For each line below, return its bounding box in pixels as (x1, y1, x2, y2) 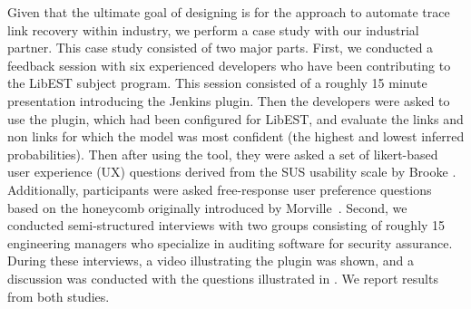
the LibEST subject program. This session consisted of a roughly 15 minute (7, 73, 427, 92)
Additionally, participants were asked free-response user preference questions (7, 179, 432, 198)
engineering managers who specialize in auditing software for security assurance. (7, 233, 453, 252)
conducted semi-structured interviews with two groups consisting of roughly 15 (7, 216, 446, 235)
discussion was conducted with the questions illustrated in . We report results (7, 268, 438, 287)
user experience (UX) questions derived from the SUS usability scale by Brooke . (7, 162, 456, 181)
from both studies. (7, 286, 110, 305)
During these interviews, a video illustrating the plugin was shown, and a (7, 251, 414, 270)
